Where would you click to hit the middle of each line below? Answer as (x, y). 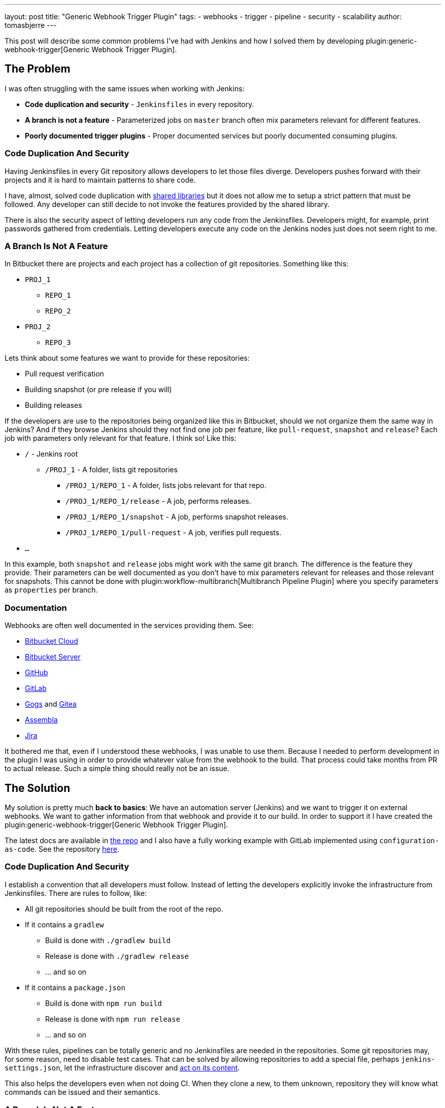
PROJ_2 (38, 327)
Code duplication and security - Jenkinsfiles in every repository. (140, 104)
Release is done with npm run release (113, 1019)
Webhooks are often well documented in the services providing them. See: (129, 626)
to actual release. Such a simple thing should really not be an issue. (117, 769)
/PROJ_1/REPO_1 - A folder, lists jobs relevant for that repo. (166, 486)
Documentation (36, 608)
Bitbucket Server (53, 657)
